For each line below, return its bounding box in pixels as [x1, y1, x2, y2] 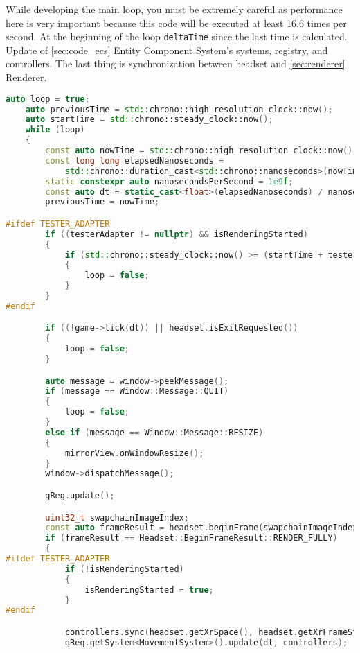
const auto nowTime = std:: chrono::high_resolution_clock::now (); [45, 146, 358, 155]
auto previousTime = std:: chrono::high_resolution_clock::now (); [25, 104, 333, 114]
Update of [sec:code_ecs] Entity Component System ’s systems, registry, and [6, 42, 328, 57]
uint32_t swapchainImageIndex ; [45, 512, 189, 523]
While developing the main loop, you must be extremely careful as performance [6, 2, 343, 16]
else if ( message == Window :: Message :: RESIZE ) [45, 427, 264, 437]
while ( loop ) [25, 125, 85, 135]
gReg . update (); [45, 491, 115, 500]
